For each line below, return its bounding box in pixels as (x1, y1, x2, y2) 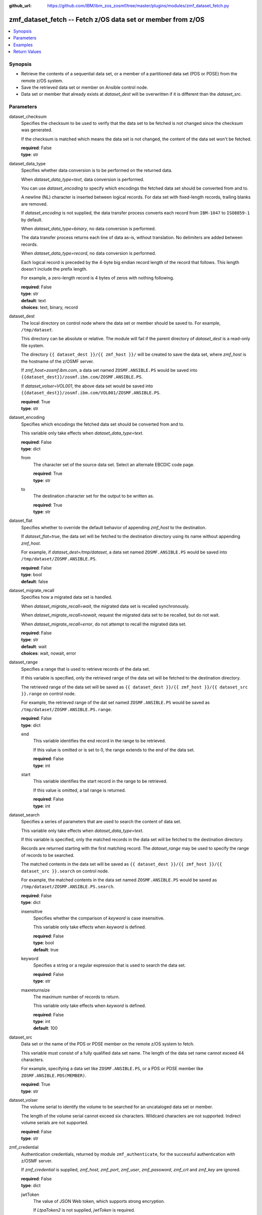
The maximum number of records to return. (33, 994, 120, 1000)
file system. (21, 343, 45, 348)
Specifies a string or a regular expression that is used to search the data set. (33, 962, 186, 968)
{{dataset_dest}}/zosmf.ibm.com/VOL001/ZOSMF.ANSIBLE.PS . (21, 390, 161, 396)
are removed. (21, 201, 48, 207)
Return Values (13, 49, 41, 54)
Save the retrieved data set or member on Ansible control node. (21, 85, 148, 90)
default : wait (21, 643, 47, 649)
